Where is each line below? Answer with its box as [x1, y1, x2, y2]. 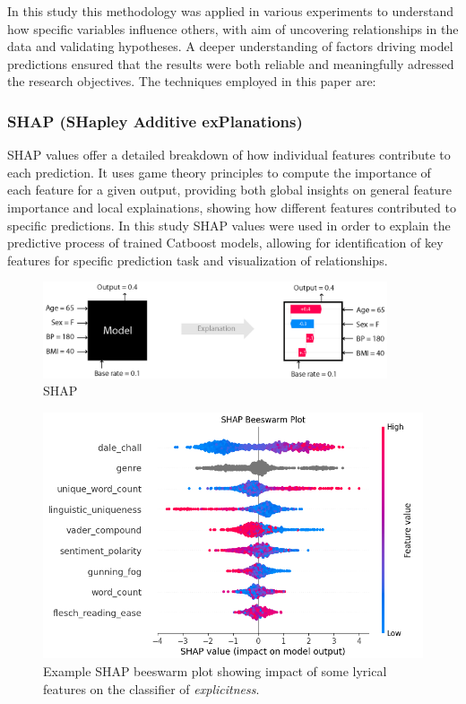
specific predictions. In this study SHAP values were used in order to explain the [7, 215, 451, 234]
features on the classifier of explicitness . [43, 679, 260, 698]
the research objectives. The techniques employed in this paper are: [7, 72, 376, 91]
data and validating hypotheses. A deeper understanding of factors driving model [7, 37, 453, 56]
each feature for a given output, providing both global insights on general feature [7, 180, 452, 199]
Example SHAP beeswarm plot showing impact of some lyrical [43, 661, 387, 680]
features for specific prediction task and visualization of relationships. [7, 250, 388, 269]
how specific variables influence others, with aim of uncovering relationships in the [7, 19, 459, 38]
